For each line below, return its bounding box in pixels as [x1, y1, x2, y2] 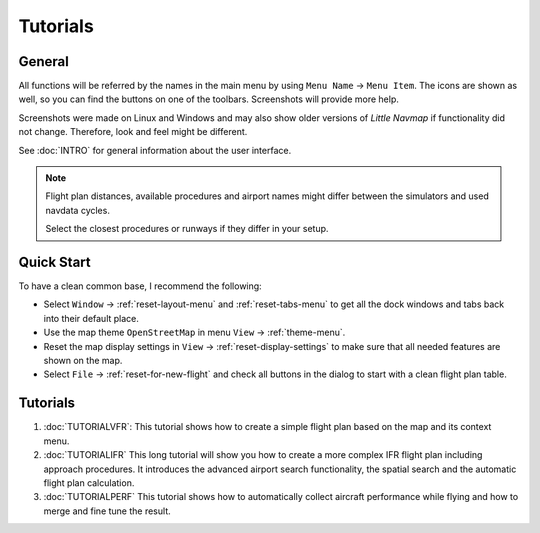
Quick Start [18, 254, 91, 270]
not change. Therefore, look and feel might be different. [18, 126, 248, 138]
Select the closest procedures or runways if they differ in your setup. [45, 223, 329, 235]
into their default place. [43, 312, 140, 324]
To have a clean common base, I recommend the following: [18, 280, 262, 292]
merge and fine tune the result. [43, 505, 171, 517]
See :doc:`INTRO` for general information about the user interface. [18, 144, 292, 156]
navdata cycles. [45, 204, 110, 216]
